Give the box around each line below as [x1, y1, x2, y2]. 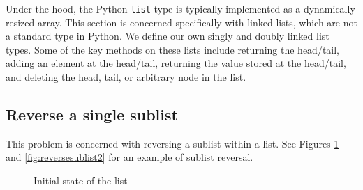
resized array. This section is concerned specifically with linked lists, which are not [6, 15, 357, 29]
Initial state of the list [34, 173, 128, 188]
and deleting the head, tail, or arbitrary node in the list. [6, 70, 246, 84]
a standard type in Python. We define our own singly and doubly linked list [6, 29, 329, 43]
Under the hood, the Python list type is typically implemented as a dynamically [6, 1, 355, 15]
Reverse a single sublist [6, 104, 178, 125]
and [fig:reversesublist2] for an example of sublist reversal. [6, 150, 253, 164]
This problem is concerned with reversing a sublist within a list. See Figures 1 [6, 136, 339, 150]
